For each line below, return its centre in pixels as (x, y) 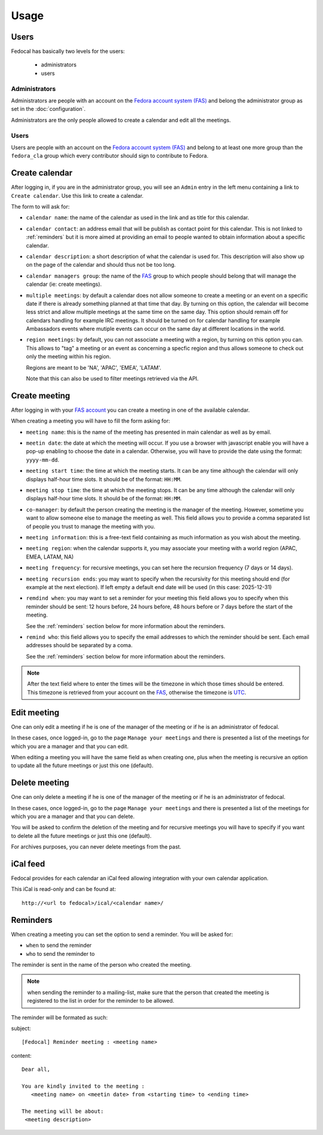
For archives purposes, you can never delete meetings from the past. (96, 847)
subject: (21, 1028)
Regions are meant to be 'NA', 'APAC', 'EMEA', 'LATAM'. (94, 367)
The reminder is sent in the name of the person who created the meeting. (101, 964)
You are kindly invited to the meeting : (83, 1086)
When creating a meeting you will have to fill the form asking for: (91, 421)
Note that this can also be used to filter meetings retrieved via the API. (112, 379)
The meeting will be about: (63, 1111)
